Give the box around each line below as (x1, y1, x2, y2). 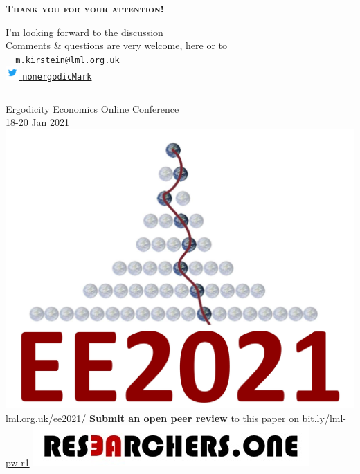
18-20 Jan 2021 (6, 115, 69, 129)
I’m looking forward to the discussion (6, 24, 163, 39)
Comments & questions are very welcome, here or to (6, 38, 227, 53)
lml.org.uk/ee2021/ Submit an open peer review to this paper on (6, 410, 299, 425)
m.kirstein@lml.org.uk (15, 55, 120, 65)
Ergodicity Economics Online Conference (6, 101, 179, 116)
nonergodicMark (22, 72, 92, 82)
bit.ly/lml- (302, 410, 346, 425)
